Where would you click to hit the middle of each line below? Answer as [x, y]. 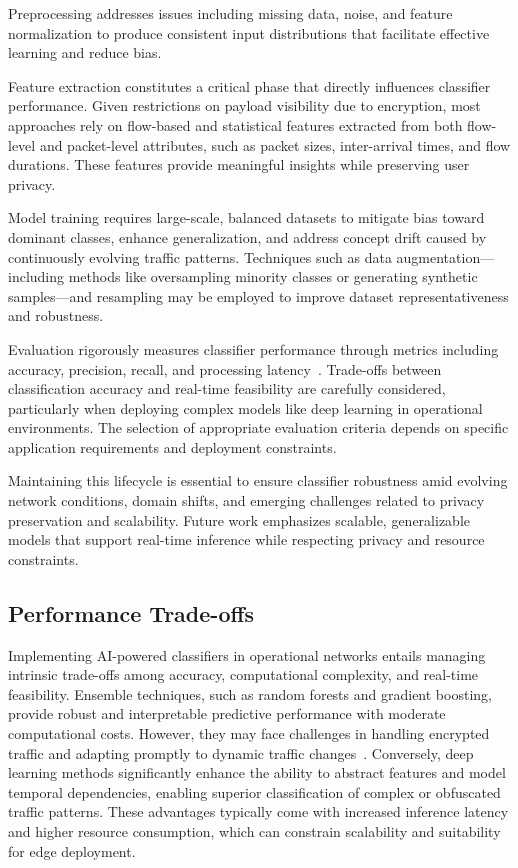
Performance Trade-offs [131, 612]
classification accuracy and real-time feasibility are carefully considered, [227, 388]
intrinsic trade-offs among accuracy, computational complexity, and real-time [243, 674]
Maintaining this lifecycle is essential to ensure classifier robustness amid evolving [258, 480]
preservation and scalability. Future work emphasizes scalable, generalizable [239, 519]
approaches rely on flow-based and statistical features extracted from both [235, 124]
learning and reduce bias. [85, 52]
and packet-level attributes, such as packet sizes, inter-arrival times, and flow [275, 144]
